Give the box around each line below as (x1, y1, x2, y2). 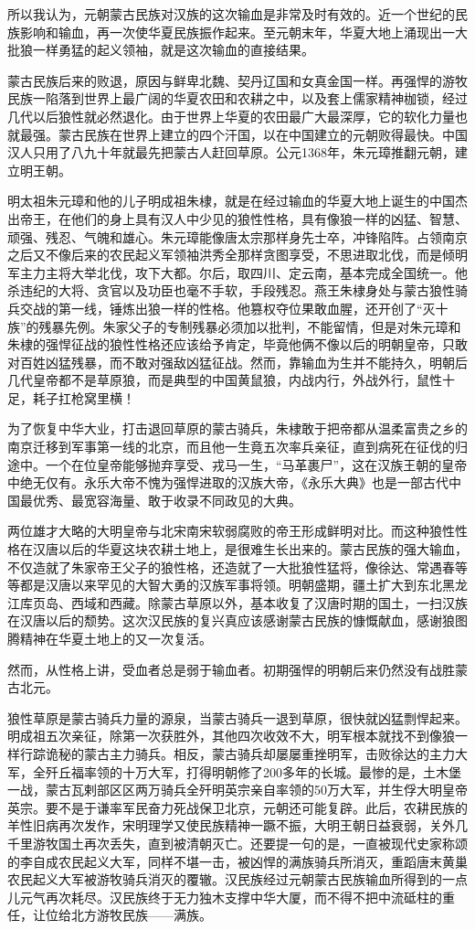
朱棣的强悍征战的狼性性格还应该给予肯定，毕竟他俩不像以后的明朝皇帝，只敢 (7, 335, 468, 354)
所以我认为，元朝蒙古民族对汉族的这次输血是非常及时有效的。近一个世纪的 (7, 5, 455, 23)
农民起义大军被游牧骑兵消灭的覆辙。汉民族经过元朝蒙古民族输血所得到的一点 (7, 870, 468, 889)
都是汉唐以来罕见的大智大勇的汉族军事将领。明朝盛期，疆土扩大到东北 (19, 575, 442, 594)
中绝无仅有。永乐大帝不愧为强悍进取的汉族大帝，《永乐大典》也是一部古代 (7, 473, 449, 492)
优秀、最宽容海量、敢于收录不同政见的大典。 (32, 490, 301, 509)
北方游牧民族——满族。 (70, 905, 212, 925)
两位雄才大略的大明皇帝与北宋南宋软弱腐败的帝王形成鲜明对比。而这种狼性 (7, 521, 455, 540)
